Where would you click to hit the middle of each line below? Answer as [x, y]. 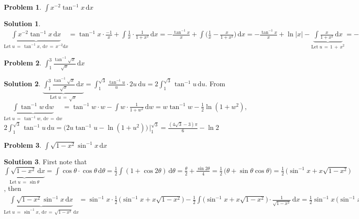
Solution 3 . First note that [46, 161]
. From [215, 84]
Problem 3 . [23, 145]
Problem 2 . [23, 63]
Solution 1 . [22, 23]
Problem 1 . [23, 7]
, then [13, 188]
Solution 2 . [22, 84]
